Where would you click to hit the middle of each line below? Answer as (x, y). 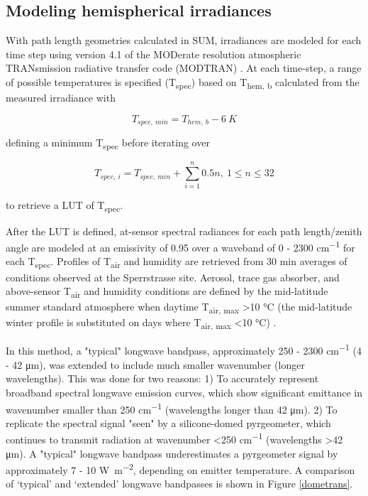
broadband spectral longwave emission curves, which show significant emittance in (184, 392)
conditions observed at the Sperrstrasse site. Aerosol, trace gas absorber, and (173, 277)
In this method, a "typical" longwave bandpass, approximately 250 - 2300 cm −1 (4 (184, 350)
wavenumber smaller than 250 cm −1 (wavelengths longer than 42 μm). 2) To (172, 408)
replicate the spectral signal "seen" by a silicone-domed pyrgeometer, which (168, 422)
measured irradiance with (61, 98)
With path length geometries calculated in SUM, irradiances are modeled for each (184, 40)
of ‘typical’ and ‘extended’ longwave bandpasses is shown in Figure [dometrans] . (179, 484)
